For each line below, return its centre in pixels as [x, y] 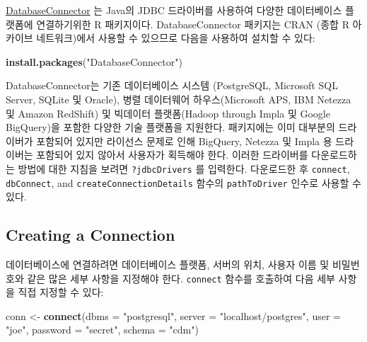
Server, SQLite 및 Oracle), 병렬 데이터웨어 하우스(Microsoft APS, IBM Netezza [179, 99]
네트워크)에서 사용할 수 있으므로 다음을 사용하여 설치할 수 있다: [176, 38]
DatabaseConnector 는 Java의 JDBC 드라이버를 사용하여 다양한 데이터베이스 [174, 10]
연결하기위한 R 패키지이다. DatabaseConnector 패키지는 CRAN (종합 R [193, 24]
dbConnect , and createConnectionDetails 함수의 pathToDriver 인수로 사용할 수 [183, 182]
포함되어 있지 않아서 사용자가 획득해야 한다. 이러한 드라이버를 [172, 155]
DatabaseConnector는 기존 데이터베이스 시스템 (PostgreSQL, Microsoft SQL [172, 85]
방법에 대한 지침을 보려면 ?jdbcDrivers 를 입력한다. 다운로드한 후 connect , [184, 168]
